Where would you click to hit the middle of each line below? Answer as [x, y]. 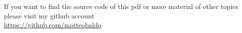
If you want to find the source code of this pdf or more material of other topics [121, 6]
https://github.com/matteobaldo [53, 25]
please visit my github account [49, 15]
